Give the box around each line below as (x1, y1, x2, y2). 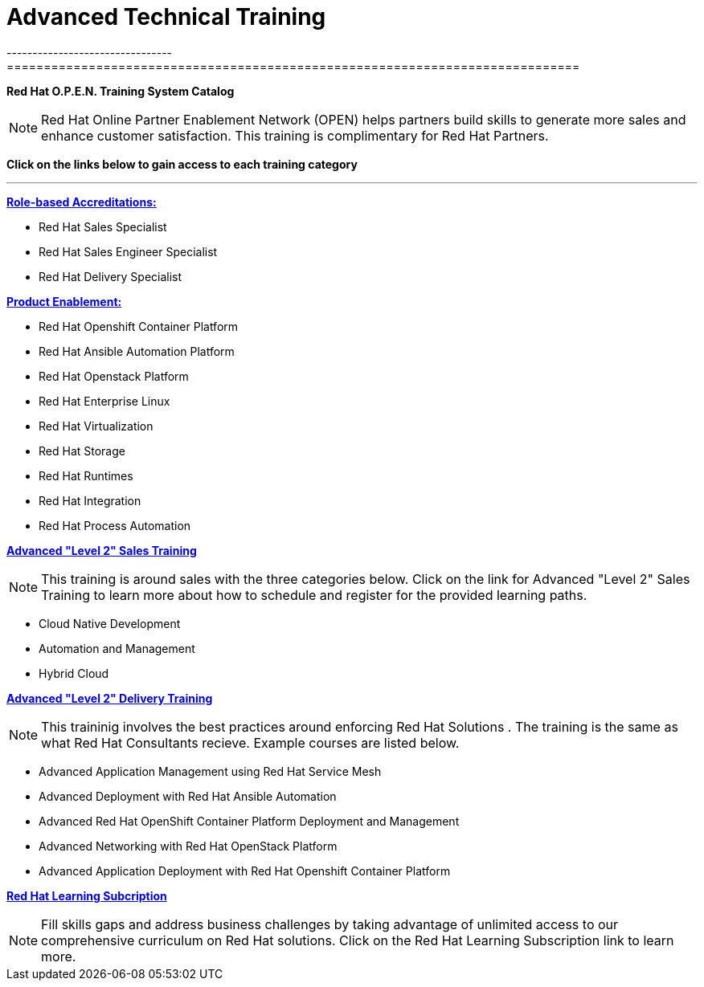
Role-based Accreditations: (6, 194, 157, 209)
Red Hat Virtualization (39, 418, 153, 433)
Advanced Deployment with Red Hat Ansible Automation (39, 789, 337, 803)
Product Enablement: (6, 294, 122, 308)
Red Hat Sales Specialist (39, 219, 167, 234)
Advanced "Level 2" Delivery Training (6, 691, 213, 705)
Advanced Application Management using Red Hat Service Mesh (39, 764, 382, 778)
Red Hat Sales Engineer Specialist (39, 244, 218, 259)
